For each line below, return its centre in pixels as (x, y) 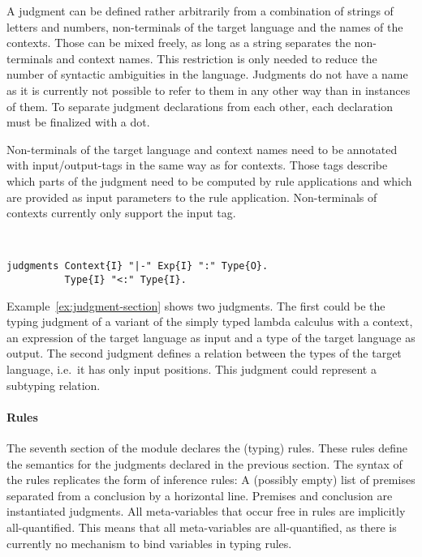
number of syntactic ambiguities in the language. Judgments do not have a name (207, 74)
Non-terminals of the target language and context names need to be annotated (202, 149)
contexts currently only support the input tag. (121, 213)
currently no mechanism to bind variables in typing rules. (149, 543)
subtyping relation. (54, 385)
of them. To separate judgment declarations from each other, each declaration (200, 106)
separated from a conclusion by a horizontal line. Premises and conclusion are (200, 495)
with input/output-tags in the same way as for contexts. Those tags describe (197, 165)
